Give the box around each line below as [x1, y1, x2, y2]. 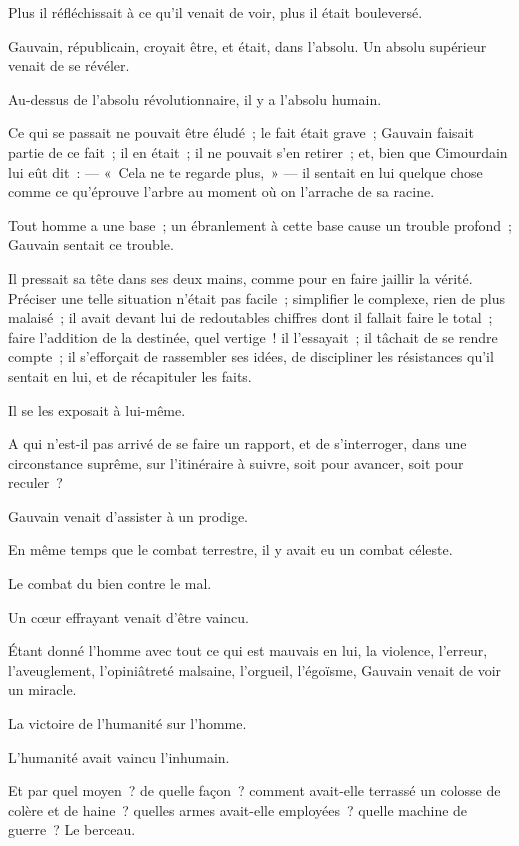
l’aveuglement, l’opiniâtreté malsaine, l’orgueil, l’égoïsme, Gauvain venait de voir [8, 659, 502, 680]
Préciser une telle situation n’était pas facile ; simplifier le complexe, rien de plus [8, 287, 505, 308]
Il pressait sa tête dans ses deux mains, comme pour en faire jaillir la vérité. [8, 267, 473, 288]
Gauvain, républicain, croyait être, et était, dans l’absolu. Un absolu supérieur [8, 35, 487, 56]
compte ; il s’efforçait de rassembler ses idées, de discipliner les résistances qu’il [8, 346, 494, 367]
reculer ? [8, 472, 63, 493]
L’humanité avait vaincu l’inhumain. [8, 746, 230, 767]
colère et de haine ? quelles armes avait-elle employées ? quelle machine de [8, 799, 468, 820]
